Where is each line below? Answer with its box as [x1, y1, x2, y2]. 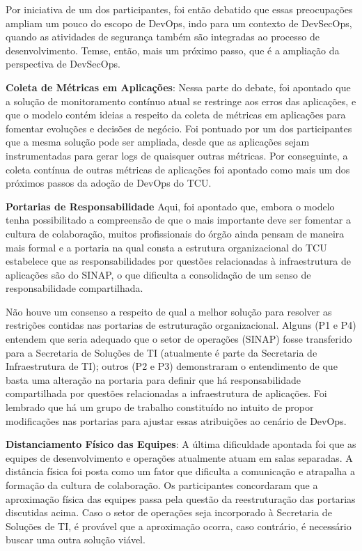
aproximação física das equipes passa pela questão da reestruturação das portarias [6, 491, 356, 506]
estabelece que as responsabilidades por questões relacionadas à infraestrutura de [6, 254, 351, 268]
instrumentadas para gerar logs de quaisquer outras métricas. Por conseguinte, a [6, 148, 348, 162]
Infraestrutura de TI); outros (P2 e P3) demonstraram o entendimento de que [6, 359, 338, 373]
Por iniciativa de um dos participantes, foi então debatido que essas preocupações [6, 2, 353, 16]
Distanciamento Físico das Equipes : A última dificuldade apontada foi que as [6, 437, 356, 451]
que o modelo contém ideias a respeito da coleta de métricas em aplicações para [6, 107, 346, 122]
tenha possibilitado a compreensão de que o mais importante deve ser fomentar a [6, 212, 351, 227]
